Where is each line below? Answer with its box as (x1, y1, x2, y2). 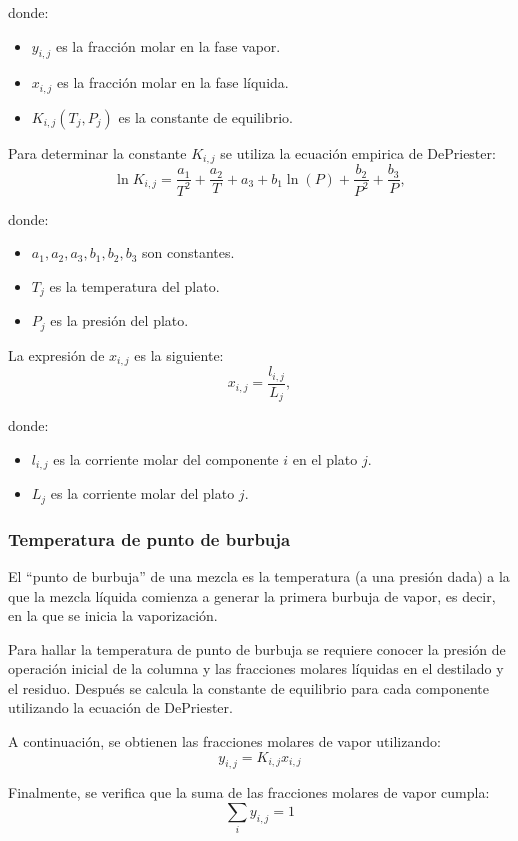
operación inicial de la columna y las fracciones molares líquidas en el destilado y (8, 658, 504, 679)
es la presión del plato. (50, 310, 189, 331)
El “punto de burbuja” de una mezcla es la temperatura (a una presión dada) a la (8, 565, 510, 586)
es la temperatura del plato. (49, 275, 220, 296)
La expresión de (8, 344, 105, 365)
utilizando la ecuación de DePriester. (8, 697, 233, 718)
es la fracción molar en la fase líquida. (57, 72, 289, 93)
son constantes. (142, 242, 235, 263)
